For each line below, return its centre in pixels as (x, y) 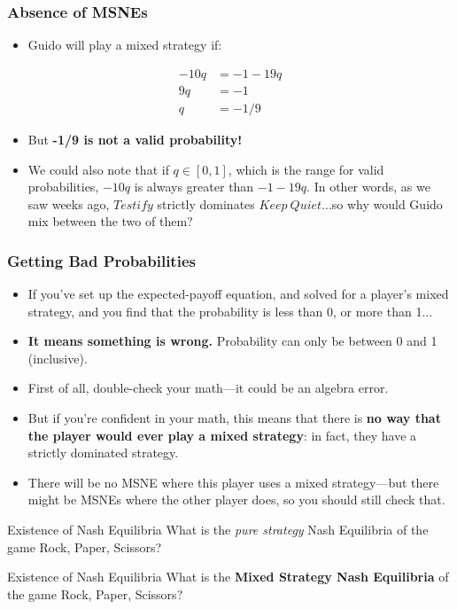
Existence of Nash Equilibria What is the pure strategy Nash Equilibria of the (218, 530)
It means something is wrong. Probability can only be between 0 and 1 (232, 341)
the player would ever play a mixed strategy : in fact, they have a (222, 435)
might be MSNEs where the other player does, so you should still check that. (236, 500)
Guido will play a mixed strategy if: (125, 45)
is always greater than (194, 187)
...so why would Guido (382, 203)
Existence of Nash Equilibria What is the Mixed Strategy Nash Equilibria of (228, 577)
